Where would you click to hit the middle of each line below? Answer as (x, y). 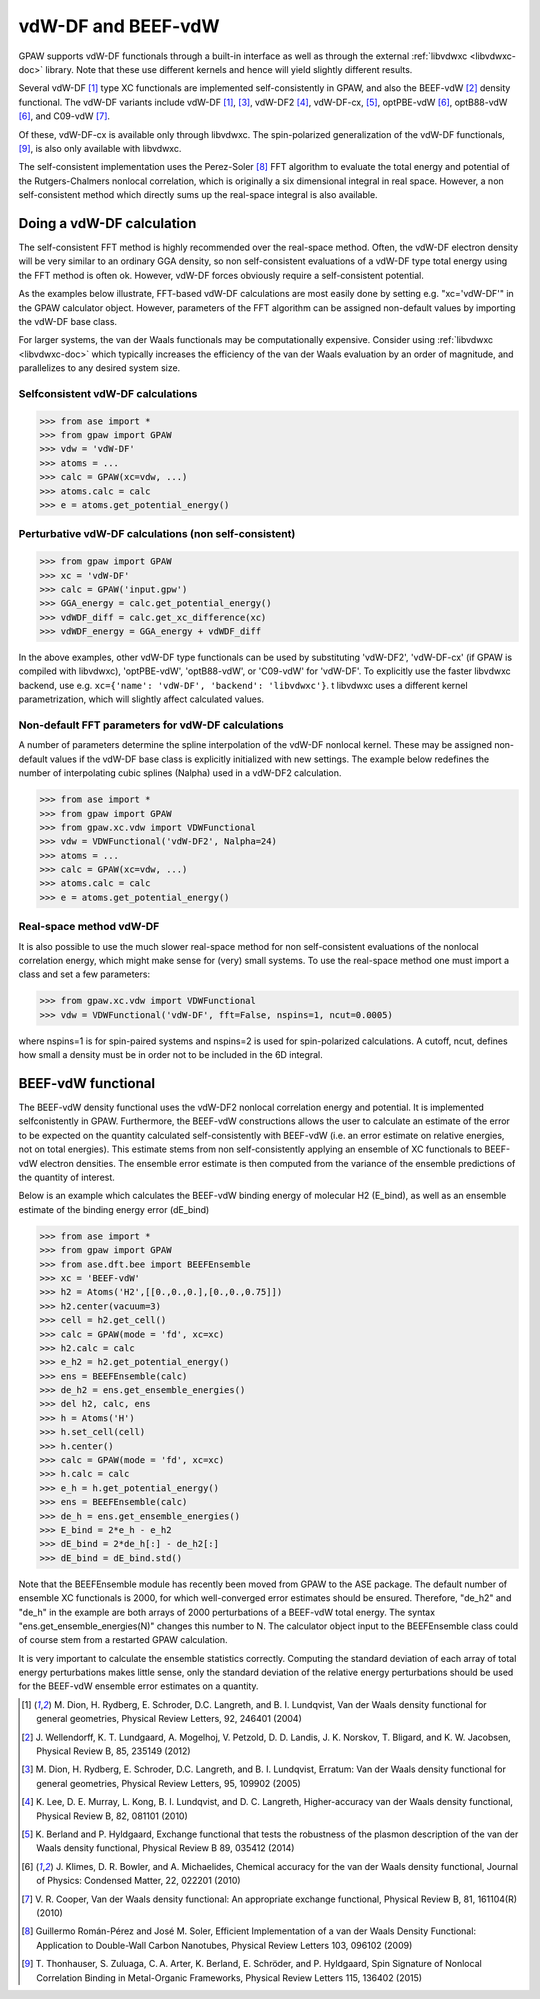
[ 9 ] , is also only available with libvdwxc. (100, 148)
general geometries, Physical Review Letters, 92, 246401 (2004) (169, 1719)
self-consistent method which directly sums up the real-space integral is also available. (198, 195)
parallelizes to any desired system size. (99, 368)
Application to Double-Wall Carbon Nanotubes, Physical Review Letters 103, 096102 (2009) (224, 1945)
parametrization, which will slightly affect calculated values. (141, 699)
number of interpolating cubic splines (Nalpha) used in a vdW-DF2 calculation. (180, 773)
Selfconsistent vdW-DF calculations (108, 393)
